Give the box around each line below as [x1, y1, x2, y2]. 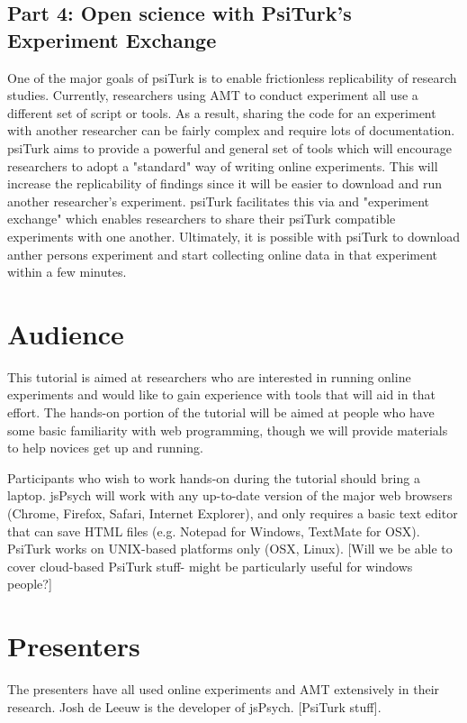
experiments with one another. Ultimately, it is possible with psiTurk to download [7, 226, 460, 245]
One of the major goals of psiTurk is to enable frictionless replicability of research [7, 68, 457, 87]
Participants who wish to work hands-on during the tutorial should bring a [7, 468, 420, 487]
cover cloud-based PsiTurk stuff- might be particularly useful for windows [7, 556, 413, 575]
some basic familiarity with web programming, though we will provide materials [7, 420, 448, 439]
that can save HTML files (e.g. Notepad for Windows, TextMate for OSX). [7, 521, 420, 540]
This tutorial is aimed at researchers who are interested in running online [7, 367, 411, 386]
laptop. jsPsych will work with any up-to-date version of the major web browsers [7, 486, 453, 505]
